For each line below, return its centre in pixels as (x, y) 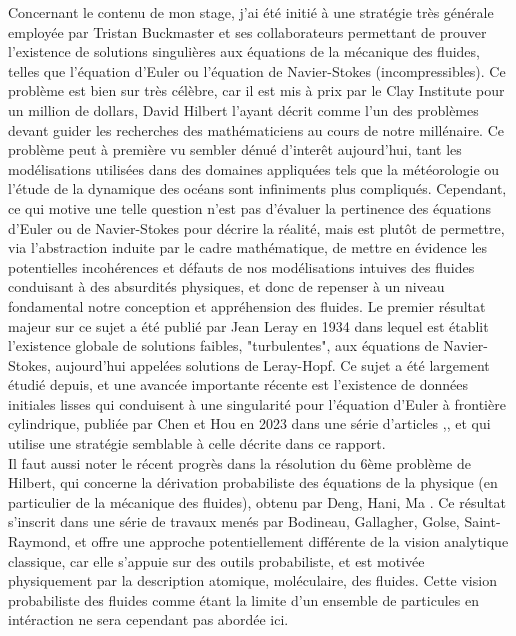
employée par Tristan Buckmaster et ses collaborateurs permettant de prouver (247, 31)
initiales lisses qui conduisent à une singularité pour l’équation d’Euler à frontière (257, 403)
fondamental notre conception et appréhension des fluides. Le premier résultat (247, 305)
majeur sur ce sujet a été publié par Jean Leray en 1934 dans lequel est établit (248, 325)
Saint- (482, 521)
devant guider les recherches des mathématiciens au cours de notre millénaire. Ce (256, 129)
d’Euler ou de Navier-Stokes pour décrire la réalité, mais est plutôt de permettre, (256, 227)
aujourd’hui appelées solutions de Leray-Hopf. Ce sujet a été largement (272, 364)
